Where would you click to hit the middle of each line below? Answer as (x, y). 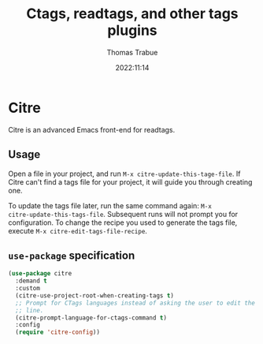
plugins (132, 30)
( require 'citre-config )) (58, 332)
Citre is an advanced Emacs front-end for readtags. (92, 129)
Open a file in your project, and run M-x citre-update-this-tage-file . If (124, 174)
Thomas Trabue (132, 52)
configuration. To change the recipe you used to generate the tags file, (123, 222)
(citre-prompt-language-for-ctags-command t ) (91, 318)
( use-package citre (40, 274)
